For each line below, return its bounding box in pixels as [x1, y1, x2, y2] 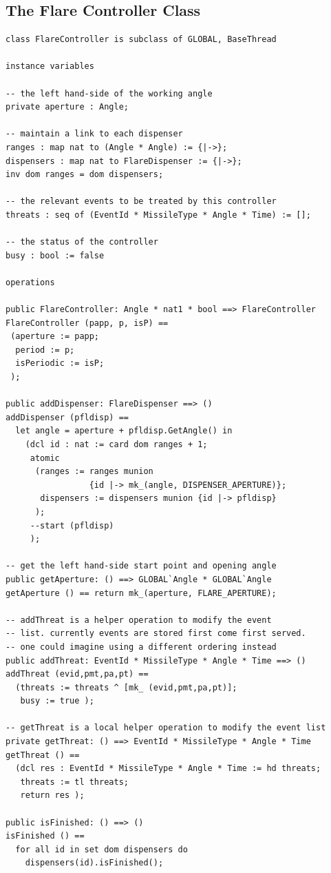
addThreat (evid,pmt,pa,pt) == [6, 669, 149, 679]
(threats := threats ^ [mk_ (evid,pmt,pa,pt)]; [15, 682, 237, 692]
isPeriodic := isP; [15, 358, 105, 369]
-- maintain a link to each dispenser [6, 129, 183, 139]
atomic [30, 453, 60, 463]
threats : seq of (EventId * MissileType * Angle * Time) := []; [6, 209, 311, 220]
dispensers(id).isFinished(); [25, 858, 164, 868]
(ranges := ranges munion [34, 466, 153, 477]
